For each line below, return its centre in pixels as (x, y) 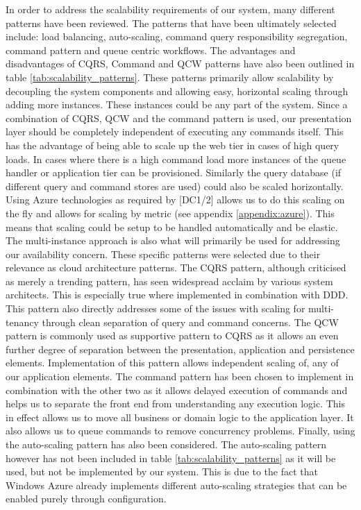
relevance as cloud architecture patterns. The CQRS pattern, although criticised (176, 267)
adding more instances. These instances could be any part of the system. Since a (177, 104)
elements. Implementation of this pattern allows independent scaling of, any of (172, 363)
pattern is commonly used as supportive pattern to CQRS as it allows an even (172, 335)
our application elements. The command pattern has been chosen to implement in (180, 376)
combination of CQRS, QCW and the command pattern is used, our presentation (179, 118)
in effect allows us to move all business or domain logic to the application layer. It (180, 417)
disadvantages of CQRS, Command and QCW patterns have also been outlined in (180, 63)
